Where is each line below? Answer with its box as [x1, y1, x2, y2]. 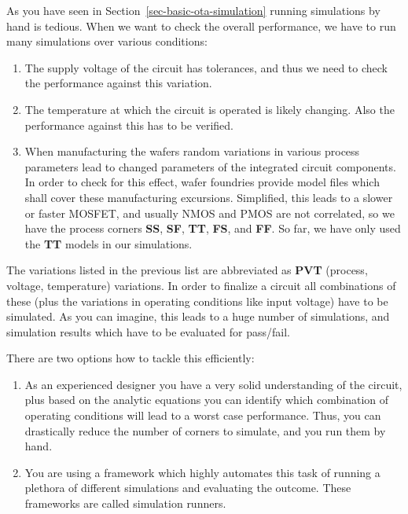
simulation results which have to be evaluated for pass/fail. [6, 323, 290, 340]
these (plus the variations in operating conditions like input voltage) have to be [6, 292, 388, 309]
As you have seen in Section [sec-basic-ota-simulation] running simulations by [6, 2, 380, 18]
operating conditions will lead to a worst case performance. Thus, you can [24, 407, 381, 424]
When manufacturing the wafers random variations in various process [24, 143, 360, 160]
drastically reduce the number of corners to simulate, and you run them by [24, 422, 386, 439]
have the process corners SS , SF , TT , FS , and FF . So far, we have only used [24, 220, 401, 237]
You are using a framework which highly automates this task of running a [24, 464, 380, 480]
